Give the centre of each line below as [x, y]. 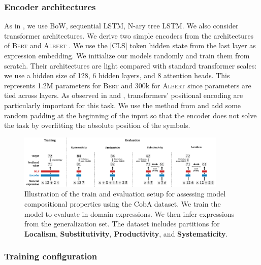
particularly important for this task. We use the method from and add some [123, 105]
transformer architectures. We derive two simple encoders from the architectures [129, 35]
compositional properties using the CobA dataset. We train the [123, 204]
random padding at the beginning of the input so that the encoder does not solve [130, 115]
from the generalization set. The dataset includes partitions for [122, 224]
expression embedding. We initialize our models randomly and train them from [127, 55]
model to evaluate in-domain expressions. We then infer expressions [129, 213]
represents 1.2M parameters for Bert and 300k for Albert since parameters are [128, 85]
